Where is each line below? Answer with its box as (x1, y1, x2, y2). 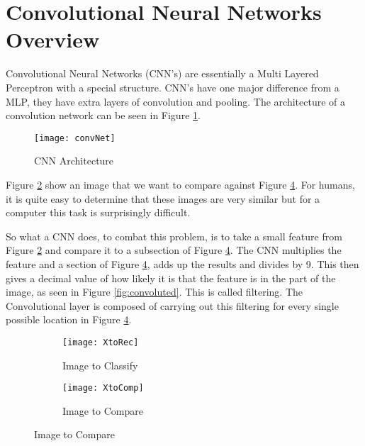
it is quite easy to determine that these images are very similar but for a (6, 191, 320, 206)
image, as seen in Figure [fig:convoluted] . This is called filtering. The (6, 284, 303, 299)
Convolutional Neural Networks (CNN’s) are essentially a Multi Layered (6, 66, 319, 81)
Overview (6, 25, 100, 54)
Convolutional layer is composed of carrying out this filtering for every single (6, 298, 339, 313)
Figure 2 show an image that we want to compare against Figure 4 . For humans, (6, 177, 355, 191)
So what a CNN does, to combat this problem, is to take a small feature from (6, 228, 342, 243)
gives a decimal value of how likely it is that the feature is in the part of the (6, 270, 336, 285)
